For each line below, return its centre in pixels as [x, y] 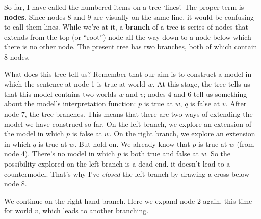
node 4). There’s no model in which [60, 154]
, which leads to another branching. [93, 211]
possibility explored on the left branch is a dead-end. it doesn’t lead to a [117, 163]
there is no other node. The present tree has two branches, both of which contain [131, 47]
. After [236, 104]
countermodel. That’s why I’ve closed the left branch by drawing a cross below [127, 173]
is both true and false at [161, 154]
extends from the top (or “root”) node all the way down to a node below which [128, 36]
